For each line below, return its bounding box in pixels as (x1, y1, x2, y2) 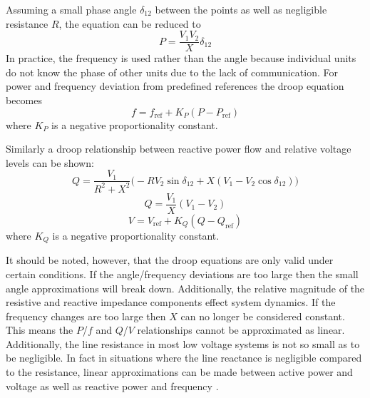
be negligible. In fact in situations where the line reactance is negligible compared (6, 350, 362, 365)
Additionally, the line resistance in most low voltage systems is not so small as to (6, 336, 360, 351)
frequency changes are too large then (6, 308, 166, 323)
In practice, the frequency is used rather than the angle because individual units (6, 51, 356, 66)
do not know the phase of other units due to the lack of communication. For (6, 64, 338, 79)
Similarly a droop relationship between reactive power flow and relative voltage (6, 141, 351, 156)
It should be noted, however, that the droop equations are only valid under (6, 252, 334, 267)
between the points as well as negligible (155, 2, 327, 16)
